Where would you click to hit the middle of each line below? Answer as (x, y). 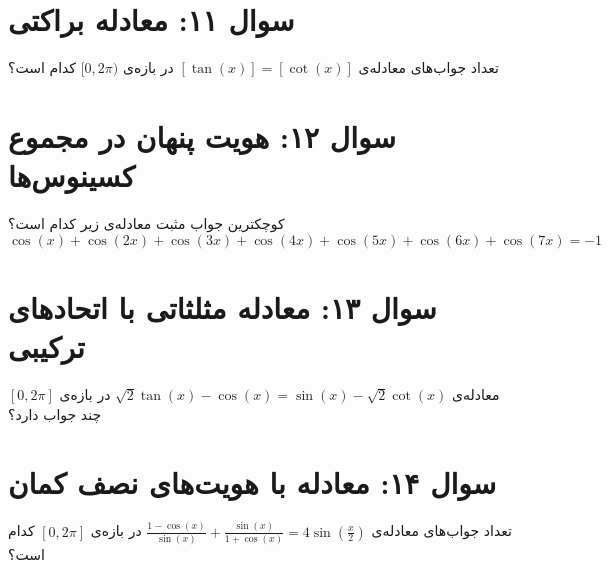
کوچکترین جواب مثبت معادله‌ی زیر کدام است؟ (146, 223)
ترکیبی (46, 346)
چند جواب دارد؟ (55, 413)
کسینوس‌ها (72, 175)
